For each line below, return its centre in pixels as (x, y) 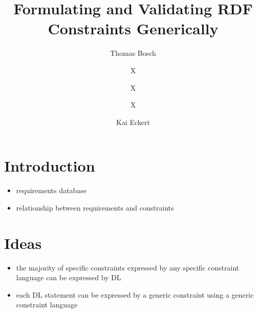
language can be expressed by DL (69, 277)
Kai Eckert (133, 122)
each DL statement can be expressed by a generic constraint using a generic (135, 294)
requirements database (51, 190)
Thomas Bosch (133, 53)
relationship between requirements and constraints (95, 207)
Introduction (50, 166)
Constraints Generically (133, 28)
